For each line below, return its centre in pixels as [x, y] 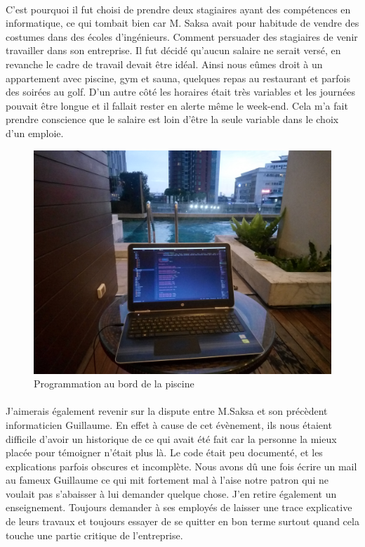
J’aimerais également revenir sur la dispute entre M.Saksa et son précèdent [167, 411]
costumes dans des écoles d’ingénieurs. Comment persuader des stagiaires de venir [182, 36]
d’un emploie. [35, 133]
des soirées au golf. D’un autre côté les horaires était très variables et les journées [181, 92]
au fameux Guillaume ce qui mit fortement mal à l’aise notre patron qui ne [167, 480]
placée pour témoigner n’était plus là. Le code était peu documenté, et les [164, 452]
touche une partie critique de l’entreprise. [94, 535]
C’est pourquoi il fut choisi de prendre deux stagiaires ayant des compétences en [178, 9]
